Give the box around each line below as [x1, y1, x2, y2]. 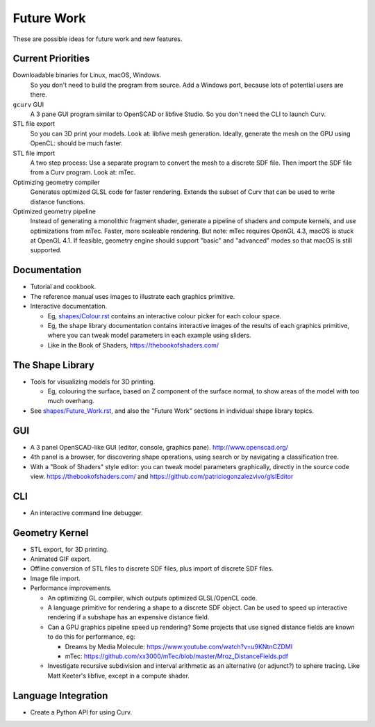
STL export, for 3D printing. [30, 545, 109, 553]
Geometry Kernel [12, 527, 89, 539]
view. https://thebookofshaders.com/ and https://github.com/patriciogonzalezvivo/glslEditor [30, 472, 294, 480]
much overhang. [47, 397, 95, 405]
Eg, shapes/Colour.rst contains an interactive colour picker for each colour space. [47, 311, 282, 320]
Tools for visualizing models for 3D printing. [30, 377, 156, 386]
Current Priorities [12, 53, 90, 65]
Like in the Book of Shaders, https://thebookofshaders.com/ [47, 341, 219, 349]
